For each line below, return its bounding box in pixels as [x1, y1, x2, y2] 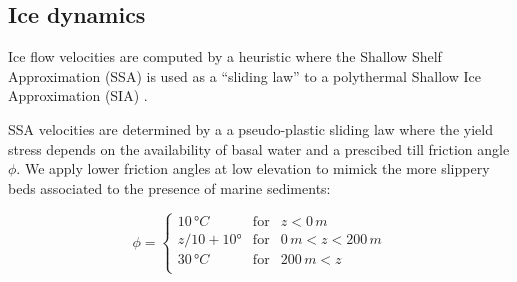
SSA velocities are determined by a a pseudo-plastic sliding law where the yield [8, 118, 493, 139]
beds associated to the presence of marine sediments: [8, 177, 331, 198]
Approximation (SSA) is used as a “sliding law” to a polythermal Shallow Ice [8, 65, 481, 86]
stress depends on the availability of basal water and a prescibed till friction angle [8, 138, 510, 159]
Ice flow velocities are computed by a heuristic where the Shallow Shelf [8, 46, 442, 67]
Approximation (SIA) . [8, 85, 148, 106]
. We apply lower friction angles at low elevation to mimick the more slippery [16, 158, 490, 179]
